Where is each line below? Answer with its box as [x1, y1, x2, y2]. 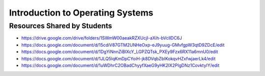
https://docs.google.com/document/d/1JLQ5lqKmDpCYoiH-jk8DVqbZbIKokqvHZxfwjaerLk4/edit [21, 56, 216, 61]
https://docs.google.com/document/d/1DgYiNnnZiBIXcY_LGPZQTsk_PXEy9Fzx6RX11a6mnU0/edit [21, 49, 218, 55]
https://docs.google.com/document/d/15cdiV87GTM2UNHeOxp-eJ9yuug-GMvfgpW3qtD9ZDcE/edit [21, 42, 225, 48]
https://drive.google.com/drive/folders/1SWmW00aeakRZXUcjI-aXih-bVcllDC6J [21, 35, 183, 41]
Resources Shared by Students [9, 21, 112, 30]
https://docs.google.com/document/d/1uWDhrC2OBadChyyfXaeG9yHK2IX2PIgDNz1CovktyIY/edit [21, 62, 220, 68]
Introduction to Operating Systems [9, 7, 154, 18]
